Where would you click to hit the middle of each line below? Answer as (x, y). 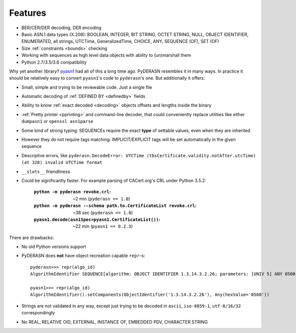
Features (28, 13)
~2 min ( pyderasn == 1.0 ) (101, 199)
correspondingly (38, 313)
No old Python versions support (54, 247)
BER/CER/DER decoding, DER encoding (61, 28)
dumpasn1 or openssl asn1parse (57, 122)
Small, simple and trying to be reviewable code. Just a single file (87, 87)
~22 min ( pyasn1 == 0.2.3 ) (103, 226)
